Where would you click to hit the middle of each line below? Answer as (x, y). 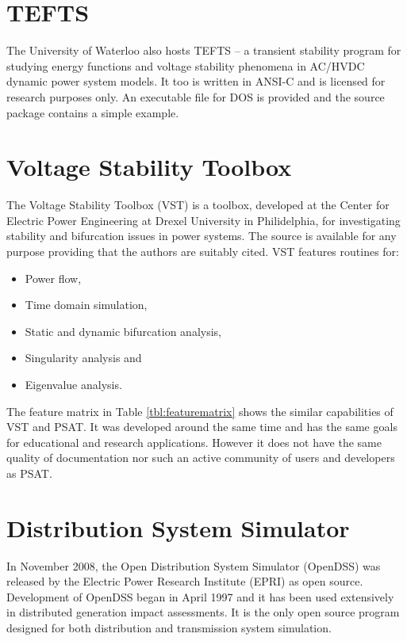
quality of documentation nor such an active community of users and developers (201, 458)
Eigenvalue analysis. (73, 384)
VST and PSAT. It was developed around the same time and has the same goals (202, 427)
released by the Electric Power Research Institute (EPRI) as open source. (185, 581)
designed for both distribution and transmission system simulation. (169, 628)
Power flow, (53, 278)
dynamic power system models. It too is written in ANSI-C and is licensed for (196, 81)
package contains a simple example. (93, 112)
